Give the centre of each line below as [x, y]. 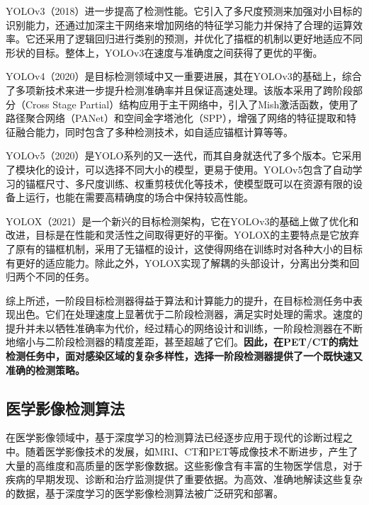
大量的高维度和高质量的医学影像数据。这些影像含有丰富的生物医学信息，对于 [184, 465]
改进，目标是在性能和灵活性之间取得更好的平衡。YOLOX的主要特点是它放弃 [183, 235]
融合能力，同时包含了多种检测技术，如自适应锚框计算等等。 [154, 131]
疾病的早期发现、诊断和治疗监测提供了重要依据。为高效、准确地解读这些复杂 [184, 479]
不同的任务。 [65, 277]
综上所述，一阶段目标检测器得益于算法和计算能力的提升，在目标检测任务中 [179, 300]
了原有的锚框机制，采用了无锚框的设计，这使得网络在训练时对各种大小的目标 [184, 248]
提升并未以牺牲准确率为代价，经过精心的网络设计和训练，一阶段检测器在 [174, 328]
